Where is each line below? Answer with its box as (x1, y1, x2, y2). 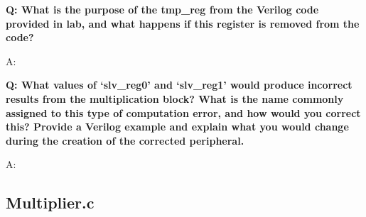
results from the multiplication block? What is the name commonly (6, 91, 344, 106)
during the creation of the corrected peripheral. (6, 133, 244, 148)
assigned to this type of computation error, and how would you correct (6, 105, 361, 120)
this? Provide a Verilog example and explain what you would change (6, 119, 349, 134)
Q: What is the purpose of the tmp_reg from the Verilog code (6, 2, 319, 16)
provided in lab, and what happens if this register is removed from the (6, 16, 360, 30)
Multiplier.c (6, 191, 95, 213)
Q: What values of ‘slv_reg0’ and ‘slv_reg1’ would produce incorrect (6, 77, 352, 92)
